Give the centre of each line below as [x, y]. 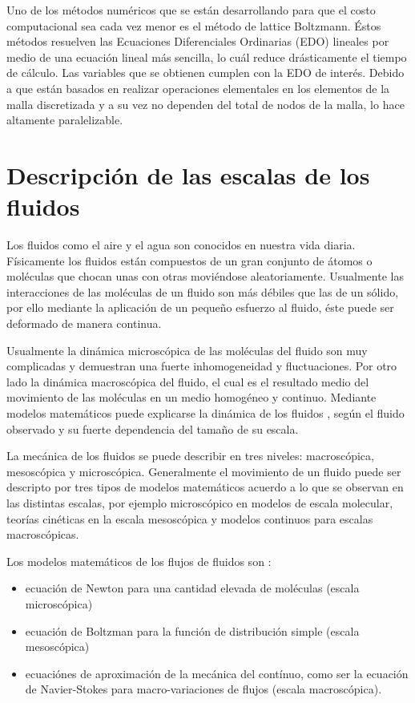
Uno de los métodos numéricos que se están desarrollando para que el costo [191, 10]
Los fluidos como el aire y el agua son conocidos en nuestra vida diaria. [181, 245]
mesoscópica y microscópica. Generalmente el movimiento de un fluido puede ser [204, 471]
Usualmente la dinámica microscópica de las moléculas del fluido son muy [187, 350]
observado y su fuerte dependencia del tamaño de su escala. [153, 428]
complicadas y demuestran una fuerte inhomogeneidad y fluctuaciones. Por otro [202, 366]
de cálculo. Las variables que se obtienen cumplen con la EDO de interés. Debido [205, 73]
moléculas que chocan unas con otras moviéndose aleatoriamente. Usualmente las [205, 276]
